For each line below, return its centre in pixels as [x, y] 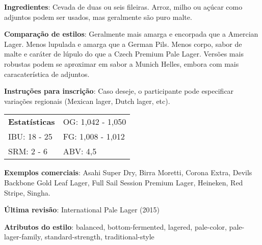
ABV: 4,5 [80, 151]
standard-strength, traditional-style [99, 237]
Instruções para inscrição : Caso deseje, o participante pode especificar [119, 91]
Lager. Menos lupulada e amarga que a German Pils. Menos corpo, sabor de [123, 44]
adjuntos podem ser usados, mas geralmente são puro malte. [98, 17]
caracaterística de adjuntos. [47, 74]
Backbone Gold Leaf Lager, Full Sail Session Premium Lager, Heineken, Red [124, 182]
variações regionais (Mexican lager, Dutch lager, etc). [87, 101]
